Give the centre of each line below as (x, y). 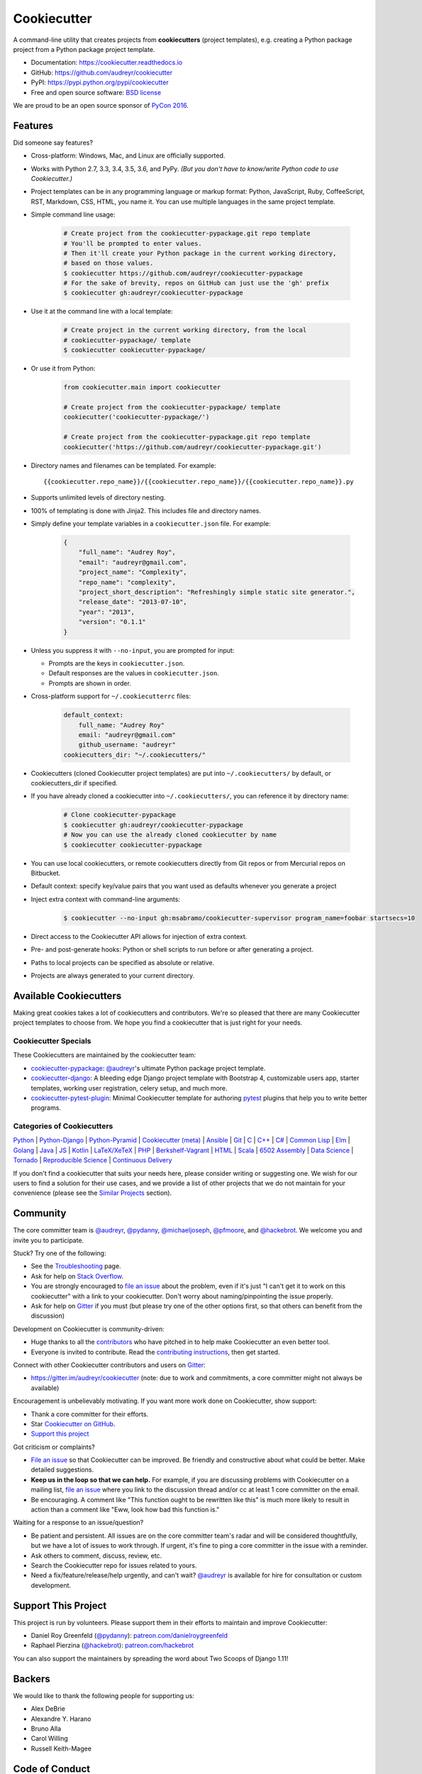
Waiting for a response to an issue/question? (78, 1523)
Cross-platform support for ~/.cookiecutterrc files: (111, 696)
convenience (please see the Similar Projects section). (93, 1193)
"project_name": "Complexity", (133, 572)
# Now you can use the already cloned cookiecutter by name (170, 835)
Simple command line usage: (73, 215)
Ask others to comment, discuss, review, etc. (96, 1555)
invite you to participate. (49, 1240)
